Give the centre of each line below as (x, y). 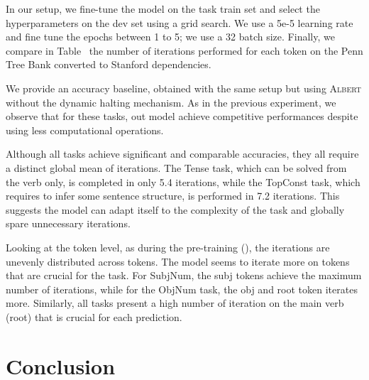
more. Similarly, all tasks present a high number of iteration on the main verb (175, 303)
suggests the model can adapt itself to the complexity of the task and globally (175, 209)
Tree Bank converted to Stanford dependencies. (109, 64)
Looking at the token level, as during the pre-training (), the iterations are (168, 247)
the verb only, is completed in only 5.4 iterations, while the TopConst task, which (183, 181)
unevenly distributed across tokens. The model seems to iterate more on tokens (178, 261)
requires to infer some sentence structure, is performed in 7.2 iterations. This (173, 196)
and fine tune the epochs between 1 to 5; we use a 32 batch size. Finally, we (170, 37)
